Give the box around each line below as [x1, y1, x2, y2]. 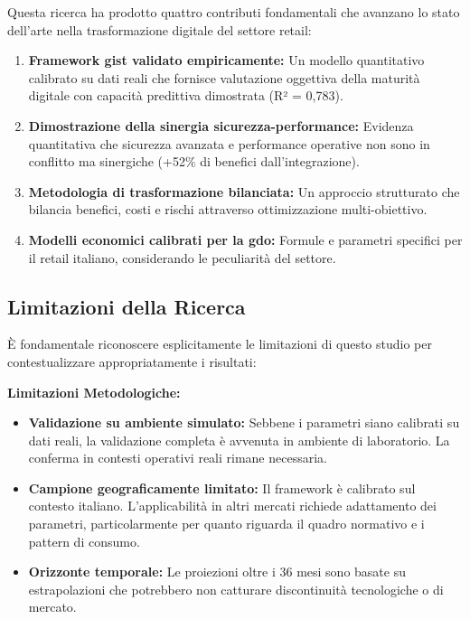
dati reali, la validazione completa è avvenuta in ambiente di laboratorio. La [28, 430, 450, 449]
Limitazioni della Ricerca [7, 292, 246, 320]
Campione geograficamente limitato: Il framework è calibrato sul [28, 478, 416, 497]
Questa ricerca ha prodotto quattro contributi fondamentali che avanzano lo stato [7, 3, 460, 21]
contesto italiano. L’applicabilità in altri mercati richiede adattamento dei [28, 496, 437, 515]
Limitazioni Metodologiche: [7, 382, 181, 401]
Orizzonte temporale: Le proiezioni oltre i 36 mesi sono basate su [28, 562, 406, 581]
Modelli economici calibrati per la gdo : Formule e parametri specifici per [28, 230, 463, 249]
